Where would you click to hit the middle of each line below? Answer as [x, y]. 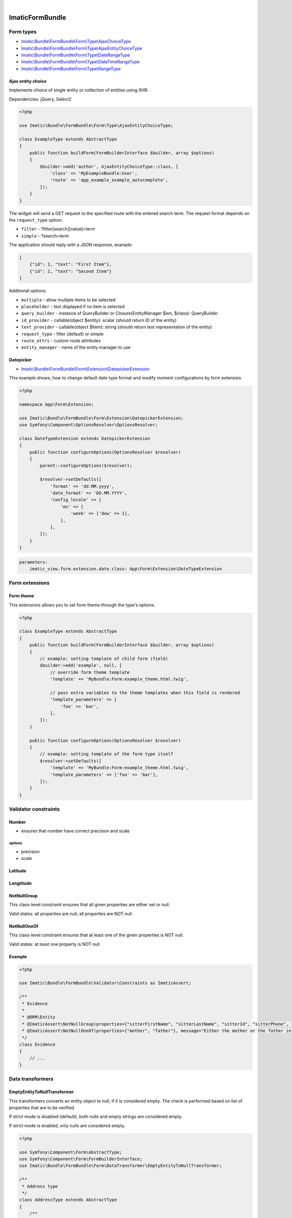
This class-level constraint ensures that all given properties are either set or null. [90, 905]
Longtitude [20, 883]
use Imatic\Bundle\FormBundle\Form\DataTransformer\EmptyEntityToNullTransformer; [121, 1166]
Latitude [18, 871]
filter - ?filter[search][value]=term [58, 229]
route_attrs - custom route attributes [61, 341]
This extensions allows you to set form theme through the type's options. [82, 605]
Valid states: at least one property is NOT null [54, 944]
